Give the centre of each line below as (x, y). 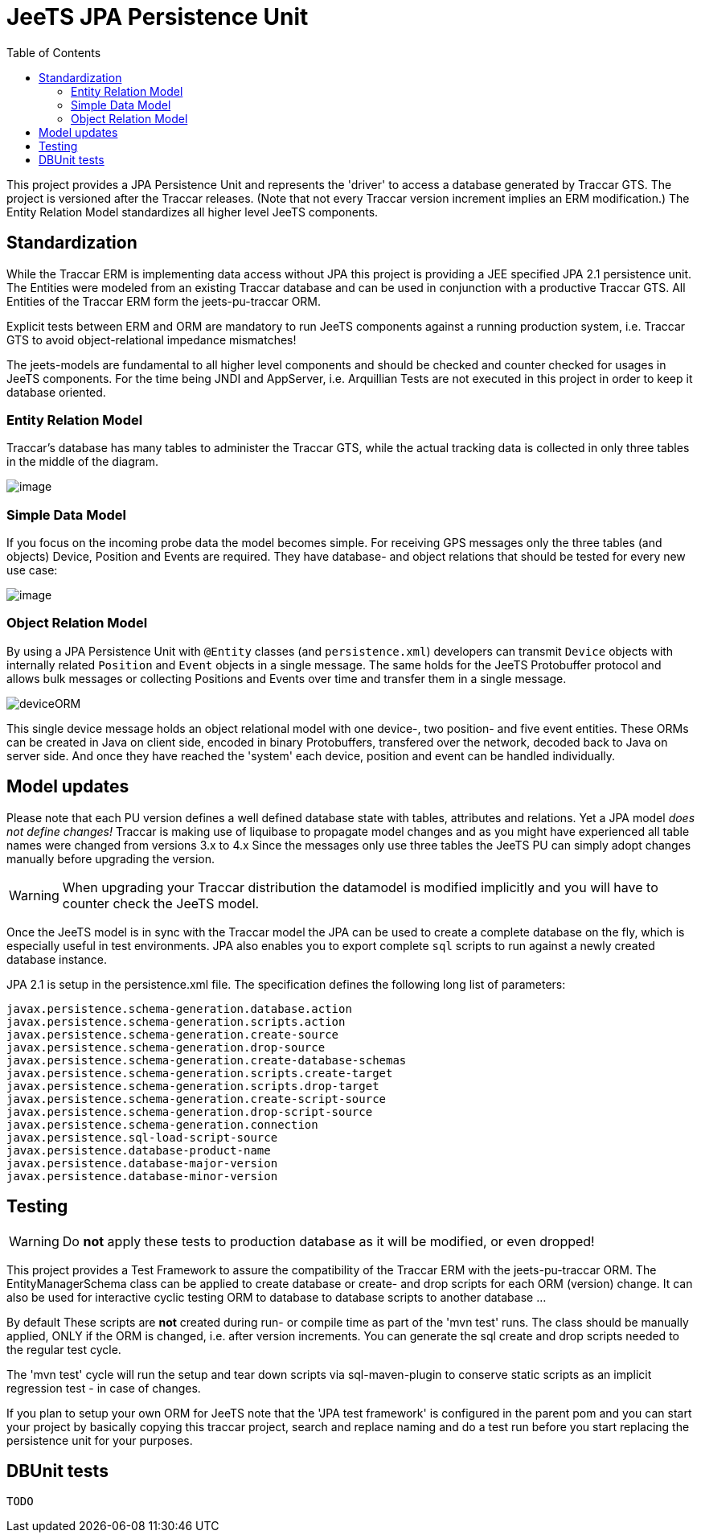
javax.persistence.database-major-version (142, 1163)
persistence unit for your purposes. (100, 1440)
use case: (32, 570)
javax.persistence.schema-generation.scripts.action (176, 1021)
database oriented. (56, 392)
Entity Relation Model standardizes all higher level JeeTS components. (193, 212)
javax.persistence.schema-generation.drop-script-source (190, 1111)
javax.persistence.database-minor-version (142, 1176)
